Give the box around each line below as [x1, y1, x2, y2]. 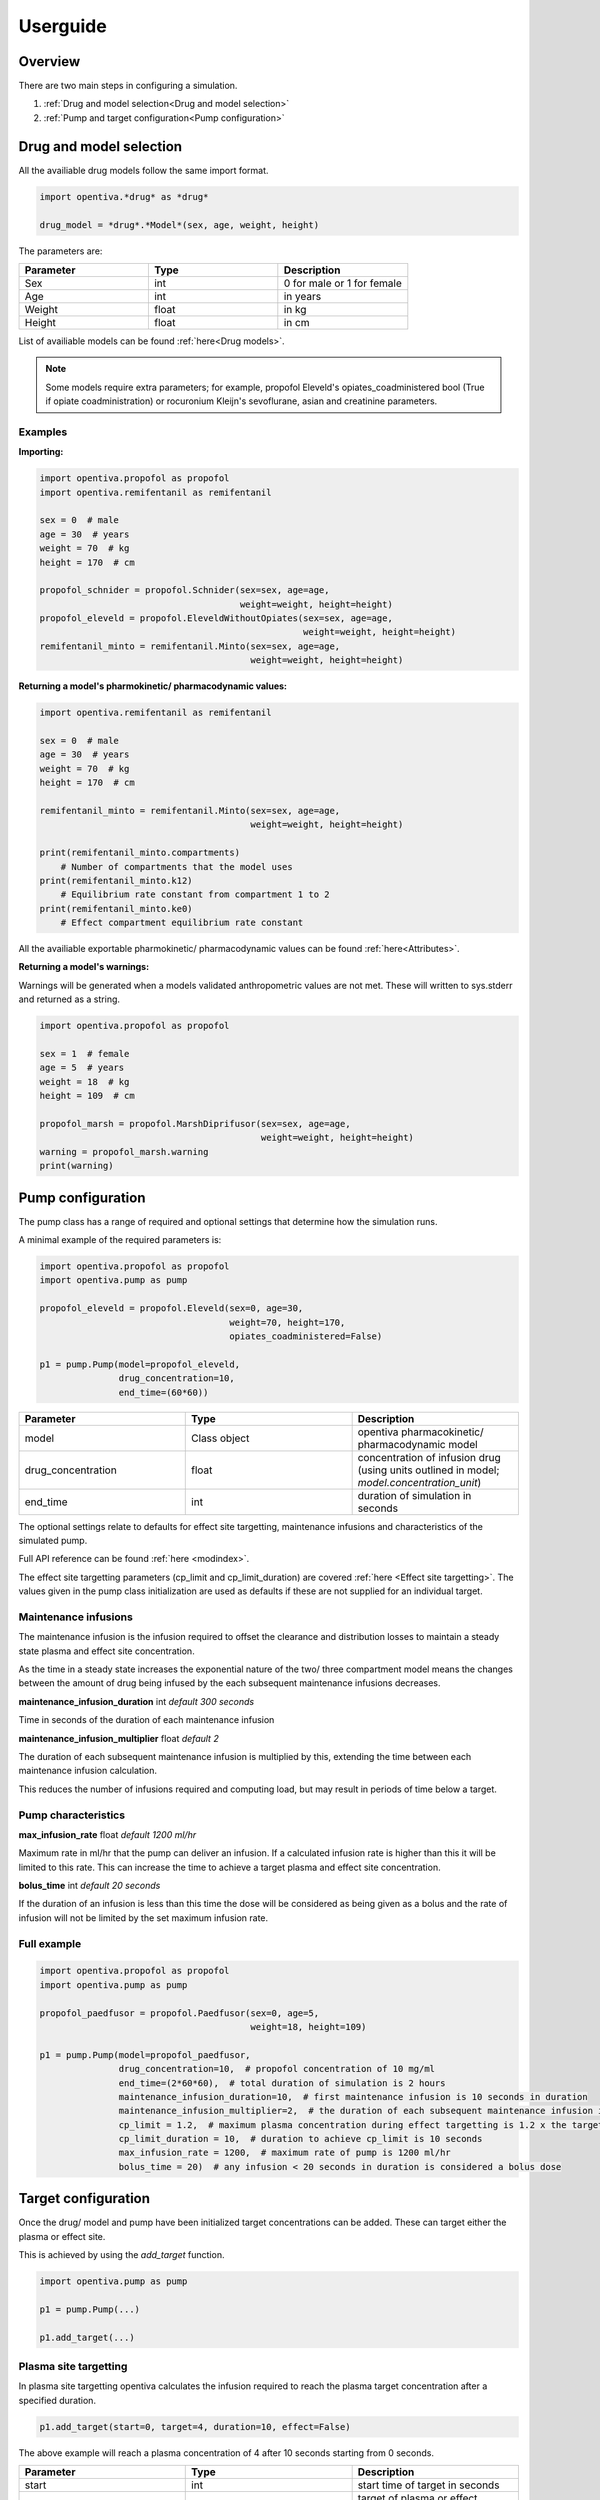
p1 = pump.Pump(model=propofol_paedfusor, [39, 2049, 251, 2060]
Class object [191, 1431, 250, 1445]
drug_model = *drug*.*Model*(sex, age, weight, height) [39, 219, 320, 230]
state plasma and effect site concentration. [18, 1645, 195, 1657]
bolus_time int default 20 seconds [18, 1880, 161, 1892]
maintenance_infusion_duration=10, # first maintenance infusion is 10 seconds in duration [118, 2091, 589, 2102]
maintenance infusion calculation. [18, 1765, 157, 1777]
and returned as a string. [18, 993, 120, 1005]
